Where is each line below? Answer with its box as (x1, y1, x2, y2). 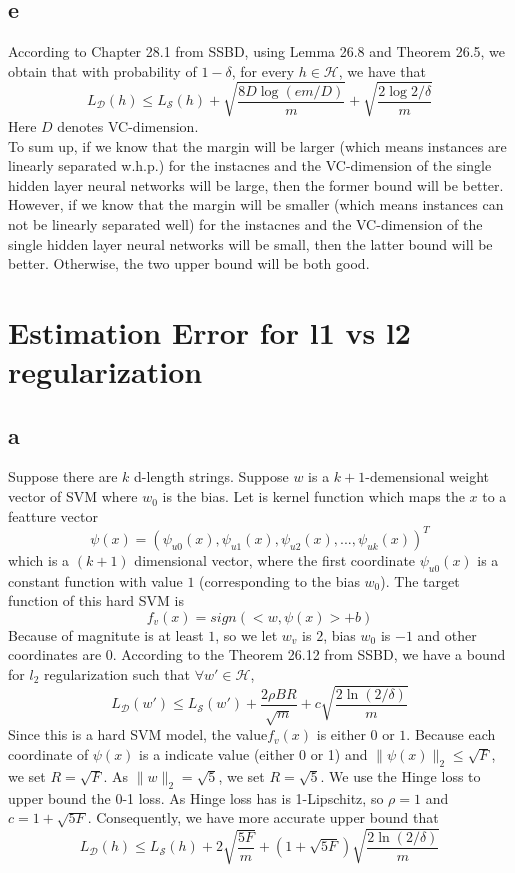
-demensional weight (365, 466, 490, 487)
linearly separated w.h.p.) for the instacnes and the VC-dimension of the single (8, 155, 492, 176)
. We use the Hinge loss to (320, 765, 481, 786)
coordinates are (8, 644, 102, 665)
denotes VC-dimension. (57, 115, 199, 136)
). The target (380, 570, 460, 591)
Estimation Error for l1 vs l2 (8, 311, 411, 352)
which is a (8, 549, 70, 570)
